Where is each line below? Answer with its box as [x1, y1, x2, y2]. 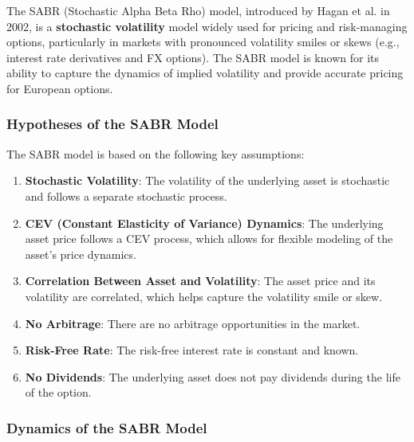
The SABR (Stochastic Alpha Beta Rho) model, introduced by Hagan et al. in [6, 2, 390, 18]
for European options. [6, 80, 113, 96]
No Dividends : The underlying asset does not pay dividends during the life [25, 368, 400, 385]
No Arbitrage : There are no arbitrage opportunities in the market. [25, 315, 361, 331]
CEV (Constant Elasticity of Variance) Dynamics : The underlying [25, 214, 384, 231]
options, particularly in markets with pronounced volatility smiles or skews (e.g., [6, 33, 400, 50]
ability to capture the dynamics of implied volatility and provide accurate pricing [6, 65, 404, 81]
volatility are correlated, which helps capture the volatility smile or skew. [25, 287, 383, 304]
